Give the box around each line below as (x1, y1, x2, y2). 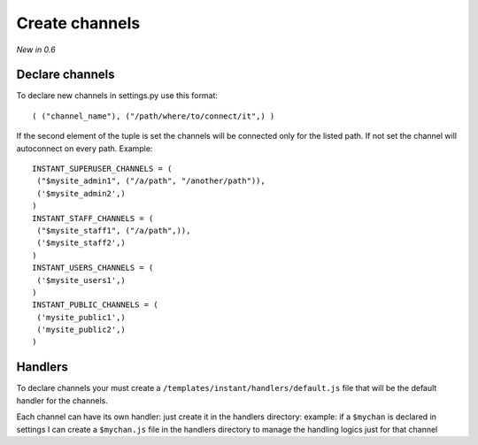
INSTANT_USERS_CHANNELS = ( (32, 263, 154, 273)
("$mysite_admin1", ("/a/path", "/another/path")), (36, 176, 266, 186)
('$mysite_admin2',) (36, 188, 126, 198)
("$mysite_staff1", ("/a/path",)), (36, 226, 191, 235)
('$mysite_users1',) (36, 275, 126, 285)
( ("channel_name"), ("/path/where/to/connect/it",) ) (32, 111, 275, 121)
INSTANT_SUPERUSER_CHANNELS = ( (32, 164, 173, 174)
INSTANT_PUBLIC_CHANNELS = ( (32, 300, 158, 310)
